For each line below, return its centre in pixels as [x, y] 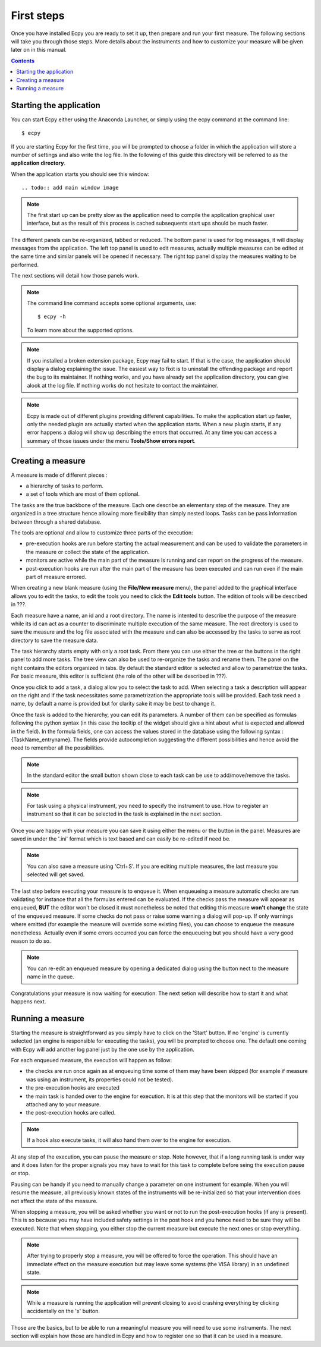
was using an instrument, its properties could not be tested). [100, 1080]
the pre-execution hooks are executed [73, 1088]
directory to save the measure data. [54, 640]
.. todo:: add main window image [70, 188]
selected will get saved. [56, 874]
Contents [23, 61]
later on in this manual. [39, 50]
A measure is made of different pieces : [59, 475]
